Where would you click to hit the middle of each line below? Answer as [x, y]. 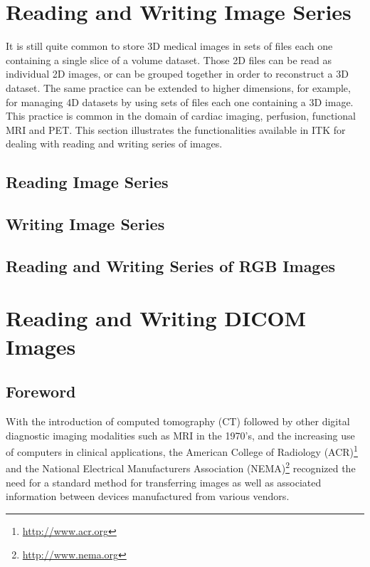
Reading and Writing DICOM [156, 318]
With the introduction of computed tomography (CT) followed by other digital [178, 421]
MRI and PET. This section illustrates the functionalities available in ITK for [176, 129]
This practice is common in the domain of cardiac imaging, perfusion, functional [181, 116]
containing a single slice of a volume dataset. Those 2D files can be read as [169, 59]
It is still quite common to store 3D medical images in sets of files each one [169, 46]
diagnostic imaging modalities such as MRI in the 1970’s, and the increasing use [180, 435]
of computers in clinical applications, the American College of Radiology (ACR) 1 [182, 451]
